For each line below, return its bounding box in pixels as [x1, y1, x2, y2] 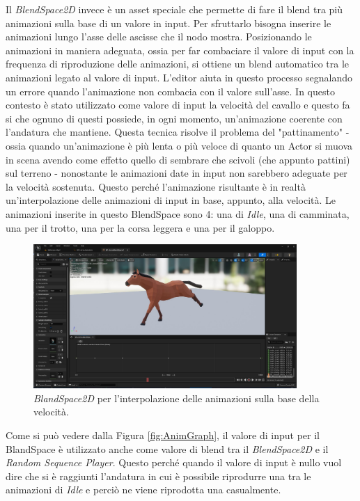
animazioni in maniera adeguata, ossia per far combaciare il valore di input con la [6, 42, 354, 57]
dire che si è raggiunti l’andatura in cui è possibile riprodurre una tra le [6, 468, 311, 483]
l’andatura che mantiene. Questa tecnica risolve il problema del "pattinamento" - [6, 125, 350, 139]
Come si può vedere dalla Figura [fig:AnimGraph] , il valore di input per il [6, 427, 320, 442]
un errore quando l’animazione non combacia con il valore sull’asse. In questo [6, 83, 335, 98]
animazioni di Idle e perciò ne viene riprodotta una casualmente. [6, 482, 281, 497]
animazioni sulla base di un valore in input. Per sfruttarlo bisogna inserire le [6, 15, 331, 30]
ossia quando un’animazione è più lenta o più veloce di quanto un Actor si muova [6, 138, 353, 152]
